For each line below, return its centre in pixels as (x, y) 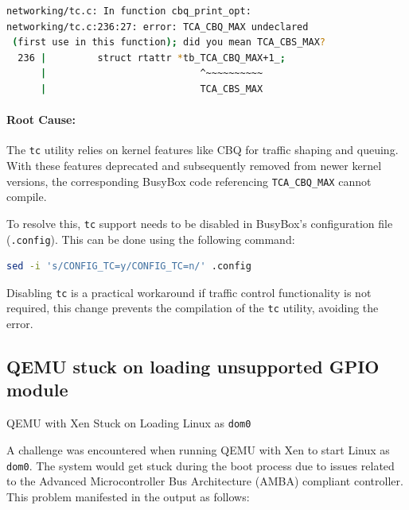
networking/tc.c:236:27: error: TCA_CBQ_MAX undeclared (158, 27)
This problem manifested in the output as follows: (128, 496)
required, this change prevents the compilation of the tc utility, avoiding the (193, 308)
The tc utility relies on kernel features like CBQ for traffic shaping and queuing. (203, 150)
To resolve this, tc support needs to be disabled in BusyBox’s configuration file (200, 223)
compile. (27, 197)
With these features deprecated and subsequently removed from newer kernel (194, 166)
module (37, 390)
